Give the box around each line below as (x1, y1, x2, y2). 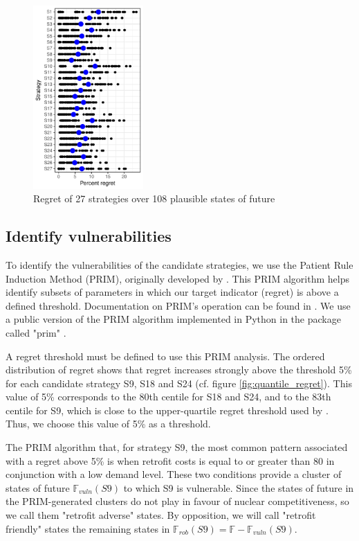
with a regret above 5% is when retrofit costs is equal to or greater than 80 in (6, 453, 335, 468)
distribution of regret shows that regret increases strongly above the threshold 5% (6, 362, 352, 377)
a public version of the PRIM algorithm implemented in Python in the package (6, 312, 341, 326)
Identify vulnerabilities (6, 225, 172, 247)
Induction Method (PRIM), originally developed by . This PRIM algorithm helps (6, 271, 349, 285)
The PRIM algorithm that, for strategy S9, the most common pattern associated (6, 440, 348, 454)
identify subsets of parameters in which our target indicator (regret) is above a (6, 285, 339, 299)
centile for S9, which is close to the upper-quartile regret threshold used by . (6, 402, 329, 417)
